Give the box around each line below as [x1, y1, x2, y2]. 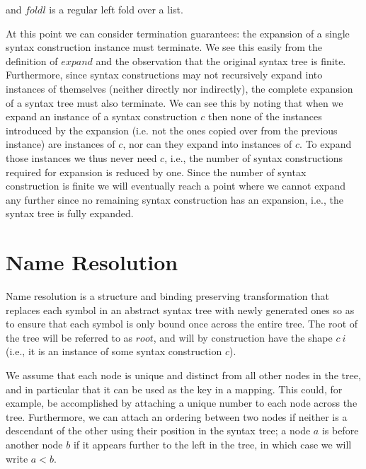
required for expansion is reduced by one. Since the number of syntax [6, 164, 307, 179]
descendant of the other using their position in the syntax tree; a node [6, 423, 311, 438]
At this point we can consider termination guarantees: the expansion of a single [6, 25, 350, 40]
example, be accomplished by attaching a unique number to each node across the [6, 395, 358, 410]
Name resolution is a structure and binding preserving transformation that [6, 289, 329, 303]
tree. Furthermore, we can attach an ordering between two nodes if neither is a [6, 409, 348, 424]
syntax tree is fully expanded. [6, 206, 134, 221]
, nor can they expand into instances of [122, 137, 292, 151]
